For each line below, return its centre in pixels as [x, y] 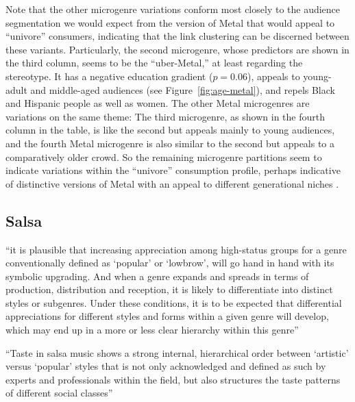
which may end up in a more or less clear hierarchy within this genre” [152, 330]
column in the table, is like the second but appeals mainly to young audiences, [170, 130]
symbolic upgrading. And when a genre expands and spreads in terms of [157, 276]
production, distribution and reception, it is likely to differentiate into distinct [169, 289]
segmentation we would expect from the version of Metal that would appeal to [170, 22]
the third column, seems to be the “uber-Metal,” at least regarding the [154, 63]
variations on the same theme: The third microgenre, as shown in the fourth [165, 116]
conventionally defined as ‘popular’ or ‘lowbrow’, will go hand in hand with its [170, 263]
